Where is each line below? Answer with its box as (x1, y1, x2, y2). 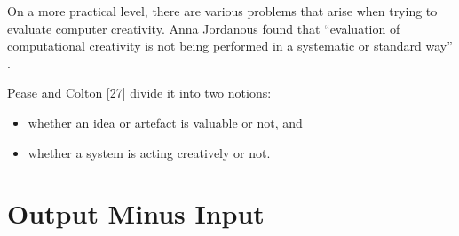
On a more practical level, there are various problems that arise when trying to (7, 2, 438, 20)
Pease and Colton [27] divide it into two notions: (7, 83, 272, 102)
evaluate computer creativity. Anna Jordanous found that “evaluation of (7, 19, 400, 37)
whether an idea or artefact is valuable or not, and (28, 113, 303, 131)
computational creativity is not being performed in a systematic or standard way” (7, 36, 453, 55)
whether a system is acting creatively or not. (28, 143, 271, 161)
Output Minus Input (7, 195, 265, 232)
